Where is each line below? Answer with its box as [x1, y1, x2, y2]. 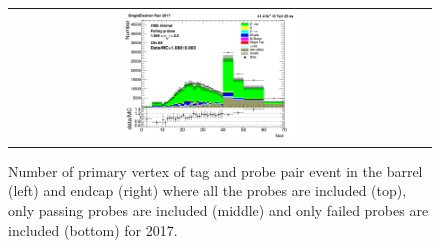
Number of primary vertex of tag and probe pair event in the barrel [8, 160, 423, 181]
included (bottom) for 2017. [8, 219, 178, 240]
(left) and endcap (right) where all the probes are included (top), [8, 180, 407, 201]
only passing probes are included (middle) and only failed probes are [8, 200, 429, 221]
